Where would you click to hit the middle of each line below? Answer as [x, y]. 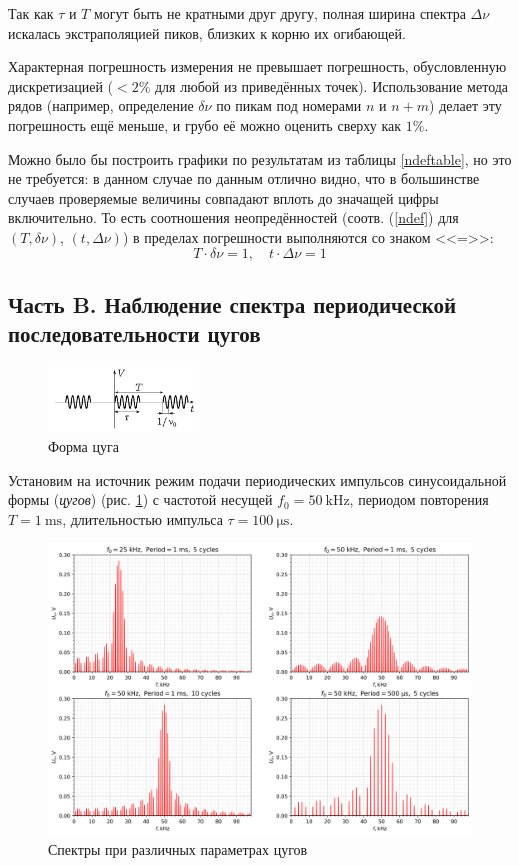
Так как [31, 13]
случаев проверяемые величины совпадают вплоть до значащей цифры [223, 197]
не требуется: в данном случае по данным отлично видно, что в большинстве [244, 178]
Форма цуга [83, 446]
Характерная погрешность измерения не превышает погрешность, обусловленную [257, 66]
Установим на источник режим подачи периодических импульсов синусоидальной [257, 479]
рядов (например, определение [101, 105]
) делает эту [465, 105]
